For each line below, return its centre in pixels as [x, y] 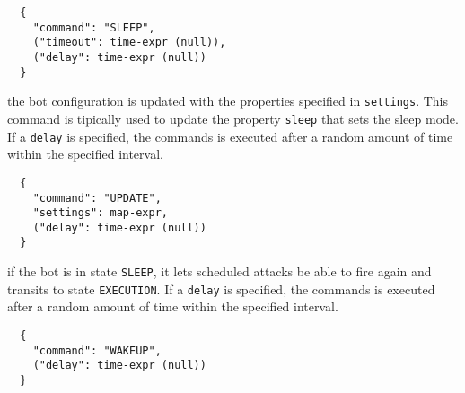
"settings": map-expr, [100, 213]
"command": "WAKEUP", [97, 350]
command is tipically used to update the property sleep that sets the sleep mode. [233, 118]
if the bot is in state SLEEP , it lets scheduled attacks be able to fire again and [219, 271]
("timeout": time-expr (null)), [129, 43]
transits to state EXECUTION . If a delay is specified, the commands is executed [221, 288]
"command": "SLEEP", [94, 27]
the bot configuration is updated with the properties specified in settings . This [228, 101]
